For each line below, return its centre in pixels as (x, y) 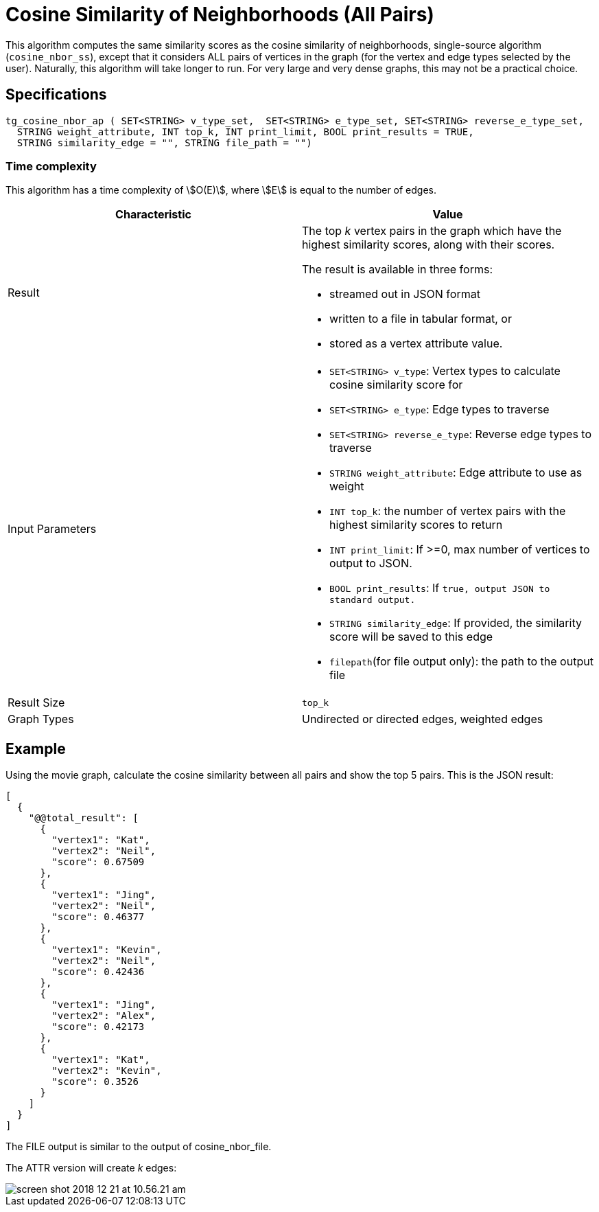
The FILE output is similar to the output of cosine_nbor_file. (139, 1147)
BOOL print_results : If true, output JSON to (440, 588)
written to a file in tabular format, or (421, 319)
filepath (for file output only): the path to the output (461, 662)
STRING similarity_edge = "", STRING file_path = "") (164, 142)
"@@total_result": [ (83, 818)
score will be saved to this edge (411, 637)
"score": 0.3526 (95, 1082)
